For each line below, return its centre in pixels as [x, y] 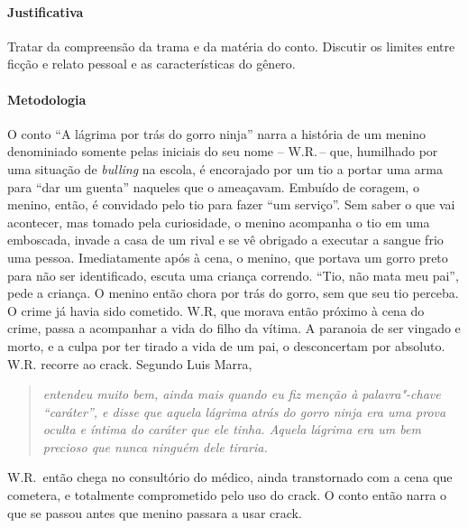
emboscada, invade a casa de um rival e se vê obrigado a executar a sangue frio [225, 240]
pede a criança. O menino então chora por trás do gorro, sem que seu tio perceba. [233, 293]
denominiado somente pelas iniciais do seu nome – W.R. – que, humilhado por [223, 151]
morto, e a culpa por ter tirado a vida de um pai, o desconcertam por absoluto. [226, 345]
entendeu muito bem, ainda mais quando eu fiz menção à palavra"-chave [242, 394]
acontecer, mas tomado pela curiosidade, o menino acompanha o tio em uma [219, 222]
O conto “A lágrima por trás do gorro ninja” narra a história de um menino [217, 133]
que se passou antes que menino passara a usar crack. [155, 512]
